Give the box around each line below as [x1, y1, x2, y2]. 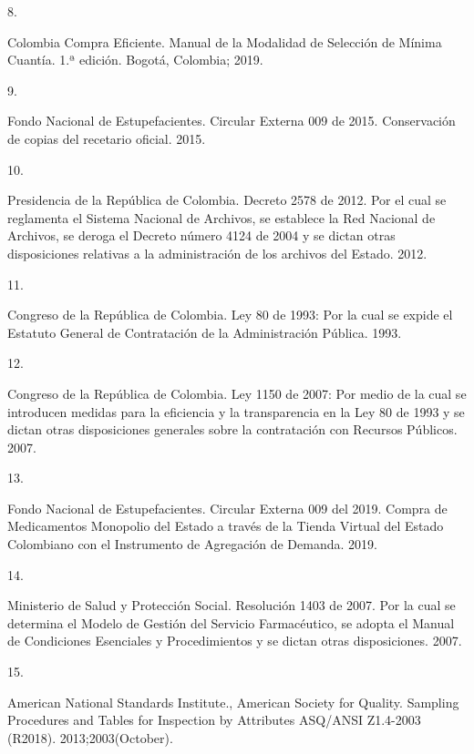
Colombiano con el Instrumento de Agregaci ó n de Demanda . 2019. [7, 535, 377, 554]
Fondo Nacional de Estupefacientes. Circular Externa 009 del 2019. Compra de [7, 498, 448, 517]
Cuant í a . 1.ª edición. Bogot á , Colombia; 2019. [7, 50, 263, 69]
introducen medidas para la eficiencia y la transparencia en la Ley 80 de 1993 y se [7, 402, 465, 421]
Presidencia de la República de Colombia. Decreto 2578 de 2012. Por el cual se [7, 190, 447, 209]
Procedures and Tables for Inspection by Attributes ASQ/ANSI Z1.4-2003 [7, 710, 421, 729]
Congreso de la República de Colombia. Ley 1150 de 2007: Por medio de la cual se [7, 383, 467, 402]
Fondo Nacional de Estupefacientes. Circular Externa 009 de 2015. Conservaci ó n [7, 111, 456, 130]
